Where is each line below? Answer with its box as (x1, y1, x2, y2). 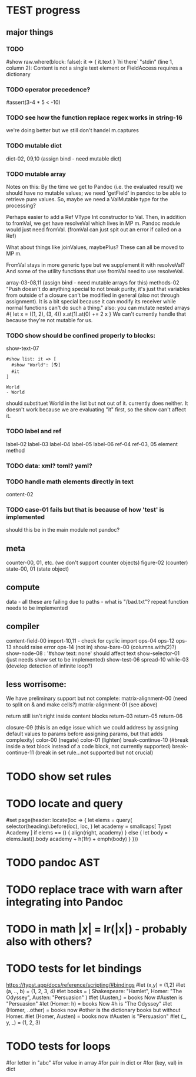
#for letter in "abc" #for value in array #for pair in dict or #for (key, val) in (6, 1059, 183, 1066)
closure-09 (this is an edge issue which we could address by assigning (6, 724, 178, 731)
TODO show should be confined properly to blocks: (6, 331, 156, 339)
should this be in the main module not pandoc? (6, 526, 119, 533)
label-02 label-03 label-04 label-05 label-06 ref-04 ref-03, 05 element (6, 440, 178, 447)
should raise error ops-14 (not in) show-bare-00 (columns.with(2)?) (12, 643, 177, 650)
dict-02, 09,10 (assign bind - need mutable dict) (6, 155, 122, 162)
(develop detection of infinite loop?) (6, 662, 93, 669)
